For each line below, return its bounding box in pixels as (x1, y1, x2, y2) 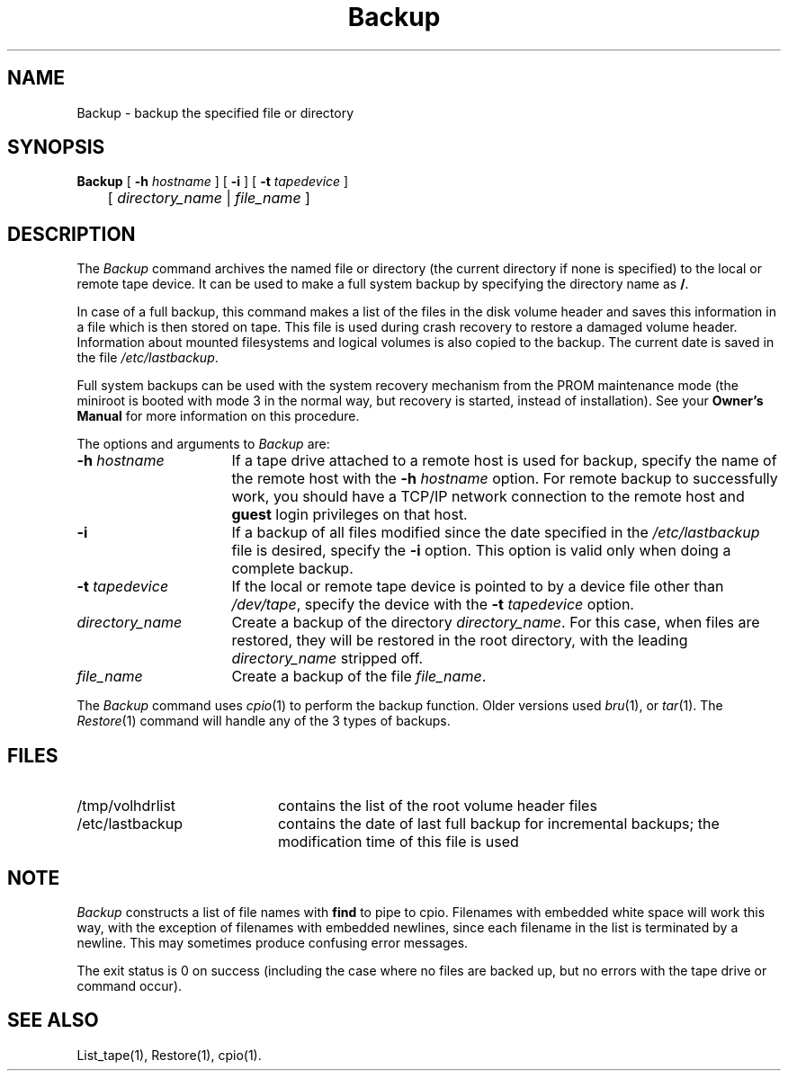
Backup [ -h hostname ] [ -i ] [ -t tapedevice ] (76, 174, 349, 190)
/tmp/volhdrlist (76, 797, 176, 815)
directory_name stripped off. (231, 649, 424, 668)
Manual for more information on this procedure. (76, 408, 360, 424)
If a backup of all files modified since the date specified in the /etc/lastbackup (231, 523, 760, 542)
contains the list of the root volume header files (277, 797, 597, 815)
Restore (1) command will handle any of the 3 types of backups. (76, 713, 451, 729)
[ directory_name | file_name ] (107, 189, 310, 208)
